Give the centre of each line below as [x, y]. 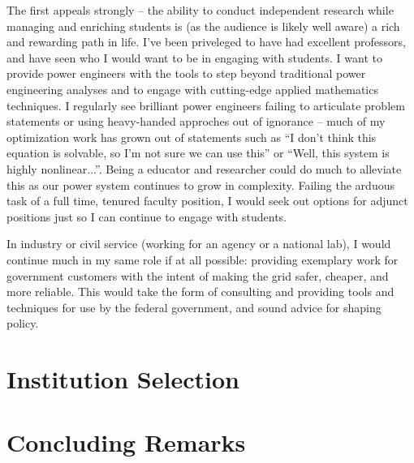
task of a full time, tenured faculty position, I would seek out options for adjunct [207, 201]
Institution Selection [123, 379]
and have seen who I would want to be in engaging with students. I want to [194, 57]
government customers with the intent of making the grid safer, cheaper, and [198, 275]
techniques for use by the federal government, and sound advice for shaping [194, 307]
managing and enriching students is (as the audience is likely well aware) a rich [203, 26]
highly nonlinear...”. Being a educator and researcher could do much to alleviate [204, 168]
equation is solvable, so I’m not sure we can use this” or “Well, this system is [198, 153]
